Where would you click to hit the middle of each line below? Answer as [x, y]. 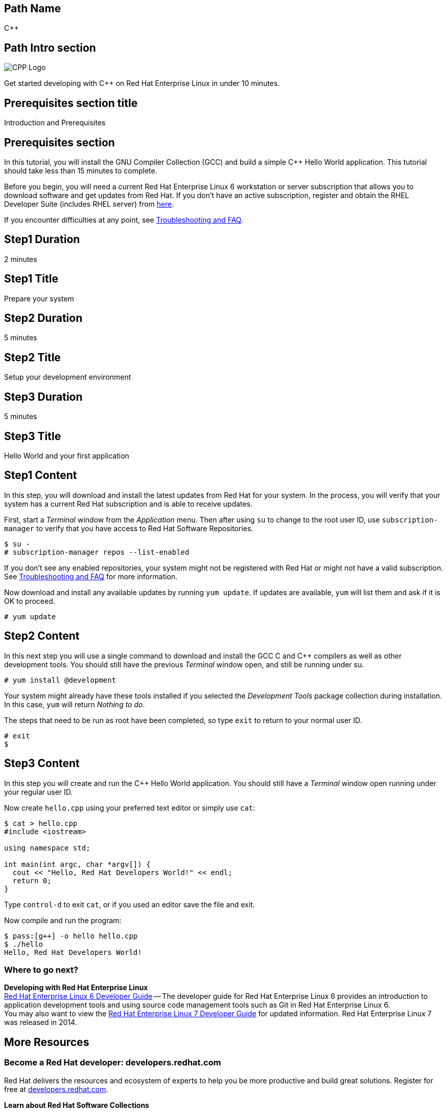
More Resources [47, 1042]
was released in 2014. [41, 1022]
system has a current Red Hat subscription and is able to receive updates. [128, 504]
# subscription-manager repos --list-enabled [97, 552]
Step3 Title [33, 436]
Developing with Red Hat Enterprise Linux [76, 988]
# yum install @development [60, 680]
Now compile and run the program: [63, 920]
